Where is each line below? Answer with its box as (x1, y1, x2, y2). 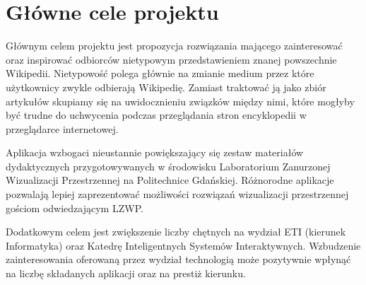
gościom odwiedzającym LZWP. (6, 200, 143, 215)
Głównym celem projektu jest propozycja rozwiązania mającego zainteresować (6, 38, 343, 53)
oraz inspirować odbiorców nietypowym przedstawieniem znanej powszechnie (6, 52, 337, 66)
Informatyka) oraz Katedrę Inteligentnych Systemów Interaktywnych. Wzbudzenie (6, 238, 361, 252)
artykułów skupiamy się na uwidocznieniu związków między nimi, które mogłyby (6, 93, 355, 108)
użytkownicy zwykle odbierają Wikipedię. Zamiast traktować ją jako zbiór (6, 79, 326, 94)
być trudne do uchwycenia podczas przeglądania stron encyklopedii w (6, 107, 307, 122)
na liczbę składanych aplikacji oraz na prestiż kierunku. (6, 266, 246, 281)
